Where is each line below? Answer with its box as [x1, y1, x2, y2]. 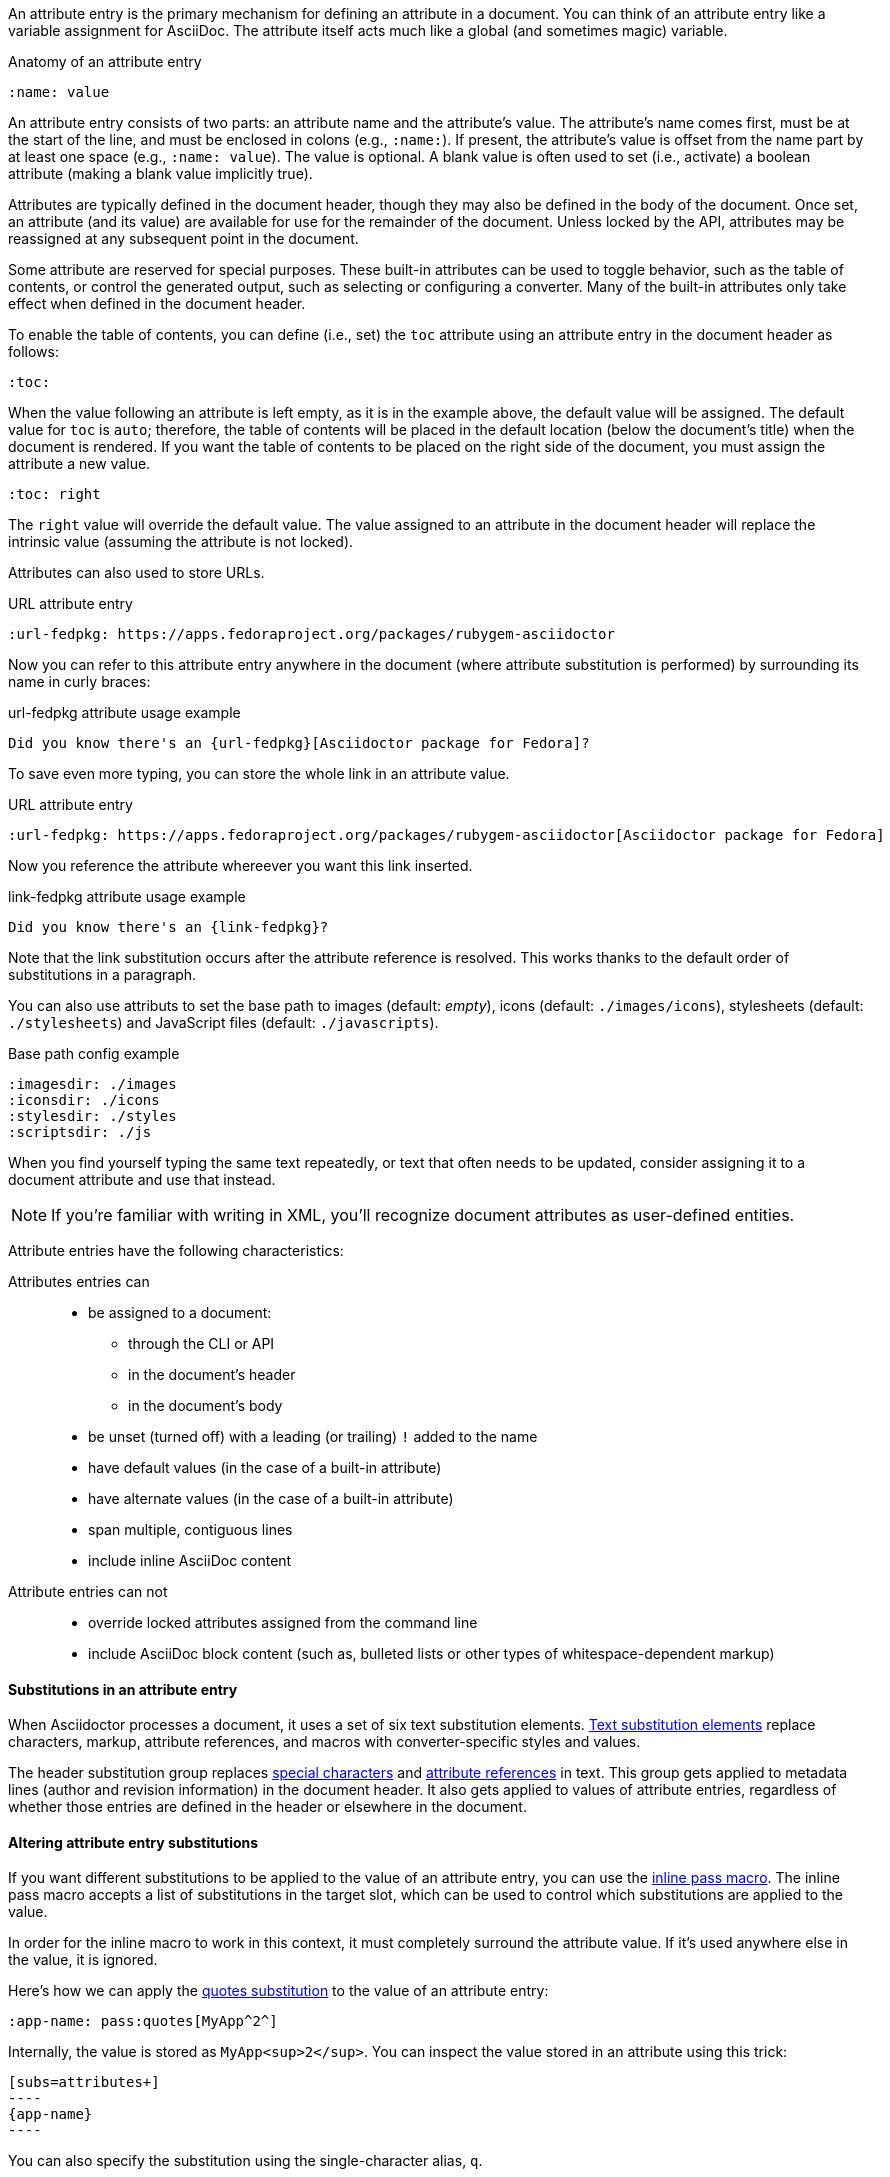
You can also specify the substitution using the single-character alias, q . [8, 2152, 483, 2170]
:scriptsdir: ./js [8, 1124, 152, 1140]
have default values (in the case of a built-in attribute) [88, 1459, 442, 1476]
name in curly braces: [8, 673, 151, 690]
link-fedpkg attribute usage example [8, 888, 246, 905]
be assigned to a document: [88, 1304, 272, 1321]
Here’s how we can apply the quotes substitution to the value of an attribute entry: [8, 1982, 549, 2000]
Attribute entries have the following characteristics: [8, 1242, 344, 1259]
